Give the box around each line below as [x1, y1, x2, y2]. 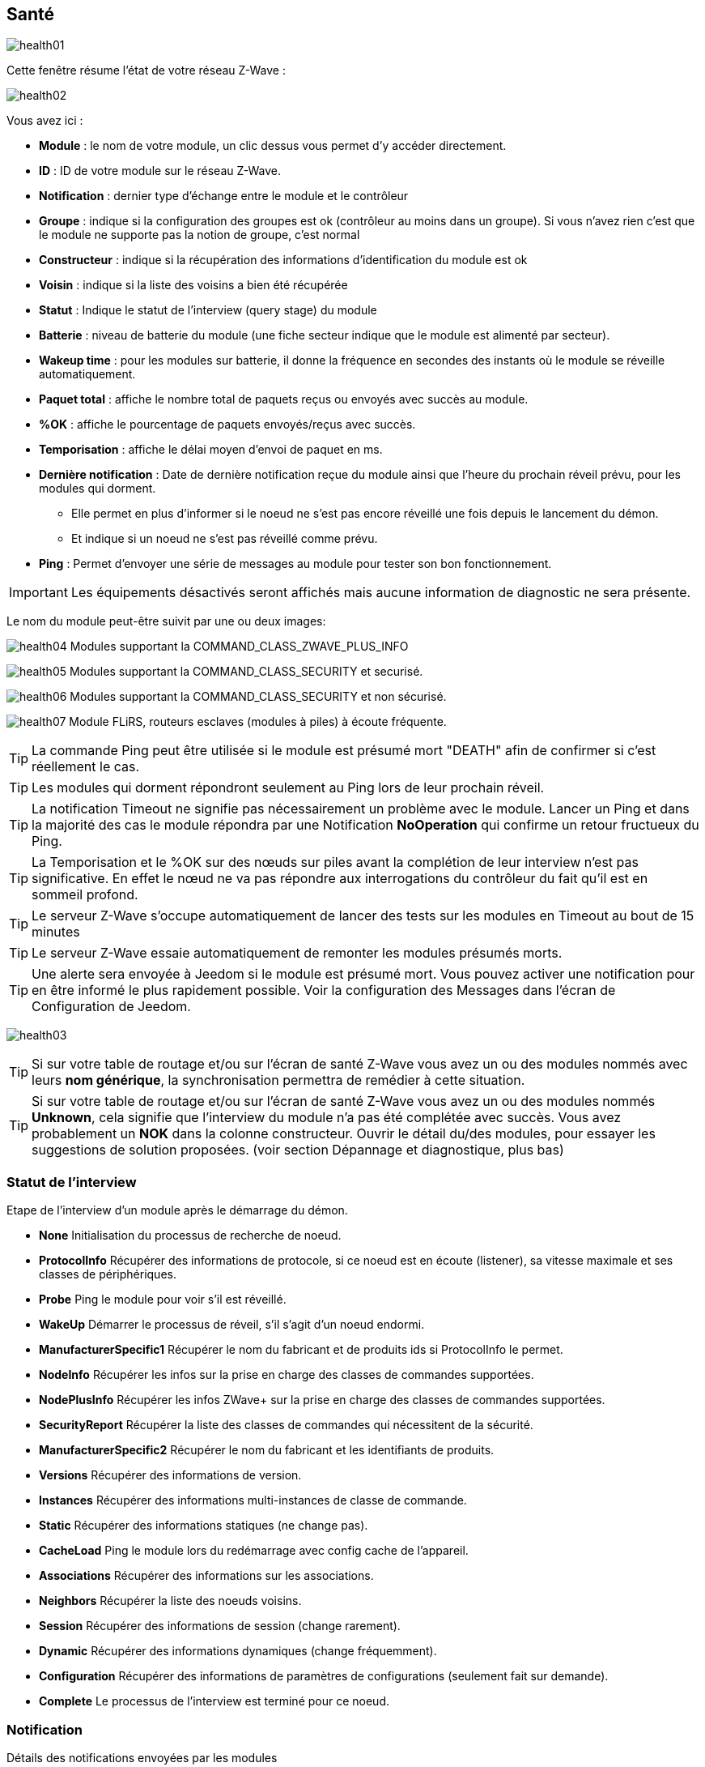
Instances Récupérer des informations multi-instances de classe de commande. [39, 1493, 467, 1508]
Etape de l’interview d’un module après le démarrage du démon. [6, 1203, 348, 1218]
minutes [32, 924, 80, 941]
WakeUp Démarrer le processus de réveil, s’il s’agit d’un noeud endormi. [39, 1317, 425, 1332]
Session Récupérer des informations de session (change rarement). [39, 1619, 401, 1633]
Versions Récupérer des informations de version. [39, 1468, 302, 1483]
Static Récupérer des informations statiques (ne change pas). [39, 1518, 368, 1533]
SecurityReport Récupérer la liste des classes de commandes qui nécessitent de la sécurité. [39, 1418, 533, 1432]
